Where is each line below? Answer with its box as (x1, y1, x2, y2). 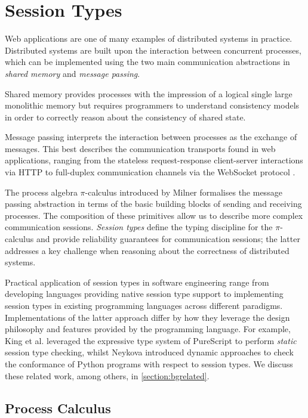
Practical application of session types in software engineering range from (5, 275, 269, 288)
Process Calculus (5, 398, 111, 417)
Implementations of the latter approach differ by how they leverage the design (5, 311, 290, 323)
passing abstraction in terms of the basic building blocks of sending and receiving (5, 197, 302, 210)
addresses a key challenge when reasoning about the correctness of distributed (5, 244, 289, 256)
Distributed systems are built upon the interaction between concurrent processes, (5, 44, 301, 56)
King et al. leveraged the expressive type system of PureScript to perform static (5, 334, 297, 346)
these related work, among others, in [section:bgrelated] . (5, 369, 210, 382)
